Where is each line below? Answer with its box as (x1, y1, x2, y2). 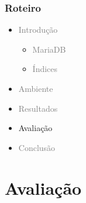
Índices (32, 63, 58, 75)
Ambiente (18, 82, 53, 94)
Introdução (18, 23, 58, 36)
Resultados (18, 102, 58, 114)
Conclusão (18, 141, 56, 153)
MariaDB (32, 43, 66, 55)
